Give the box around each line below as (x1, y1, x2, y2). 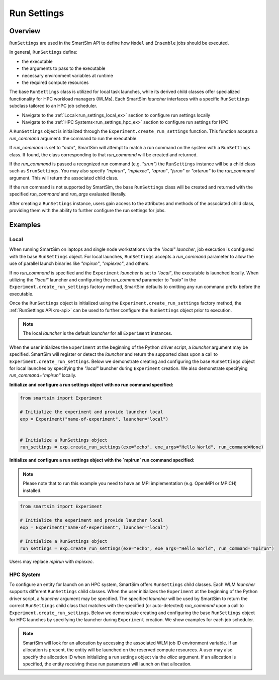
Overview (9, 27, 41, 35)
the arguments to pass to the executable (22, 65, 106, 71)
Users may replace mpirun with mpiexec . (9, 558, 94, 564)
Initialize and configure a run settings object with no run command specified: (9, 381, 173, 387)
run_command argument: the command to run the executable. (9, 135, 138, 141)
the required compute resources (22, 79, 89, 85)
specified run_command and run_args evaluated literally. (9, 191, 127, 197)
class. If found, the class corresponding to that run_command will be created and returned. (9, 151, 198, 158)
